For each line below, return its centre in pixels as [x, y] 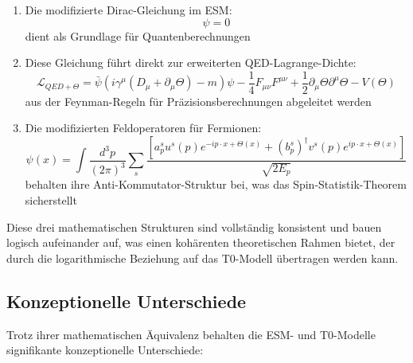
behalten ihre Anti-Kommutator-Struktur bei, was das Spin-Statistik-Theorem [216, 184]
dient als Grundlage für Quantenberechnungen [138, 35]
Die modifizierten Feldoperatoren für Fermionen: [143, 128]
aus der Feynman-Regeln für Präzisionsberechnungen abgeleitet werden [198, 101]
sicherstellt [51, 200]
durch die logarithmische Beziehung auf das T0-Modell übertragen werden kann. [203, 258]
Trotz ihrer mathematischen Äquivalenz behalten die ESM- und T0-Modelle [191, 334]
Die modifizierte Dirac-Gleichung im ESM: [129, 10]
